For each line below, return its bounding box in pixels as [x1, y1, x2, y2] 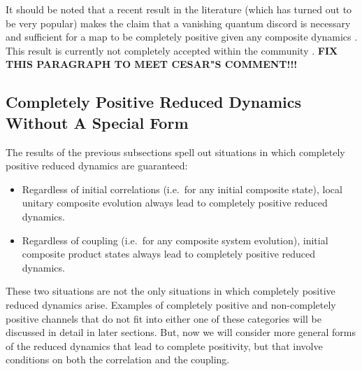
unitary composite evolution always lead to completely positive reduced [22, 195, 328, 210]
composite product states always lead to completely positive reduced [22, 246, 316, 261]
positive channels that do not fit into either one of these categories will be [6, 311, 321, 325]
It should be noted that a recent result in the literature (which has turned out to [6, 2, 352, 16]
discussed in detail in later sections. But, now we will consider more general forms [6, 325, 356, 339]
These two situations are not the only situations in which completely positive [6, 283, 335, 298]
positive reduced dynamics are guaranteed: [6, 158, 188, 173]
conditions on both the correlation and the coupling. [6, 352, 230, 367]
